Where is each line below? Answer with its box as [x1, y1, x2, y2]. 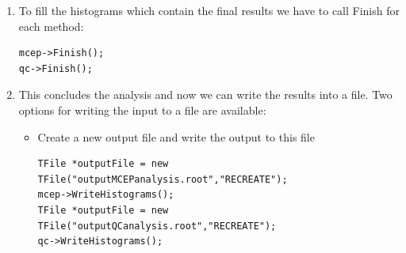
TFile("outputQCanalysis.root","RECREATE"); [37, 220, 277, 232]
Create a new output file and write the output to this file [37, 128, 315, 145]
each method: [18, 17, 84, 34]
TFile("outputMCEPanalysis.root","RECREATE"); [37, 173, 288, 185]
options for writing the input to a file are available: [18, 101, 266, 118]
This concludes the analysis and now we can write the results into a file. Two [18, 86, 393, 103]
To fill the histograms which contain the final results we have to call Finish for [18, 2, 400, 18]
